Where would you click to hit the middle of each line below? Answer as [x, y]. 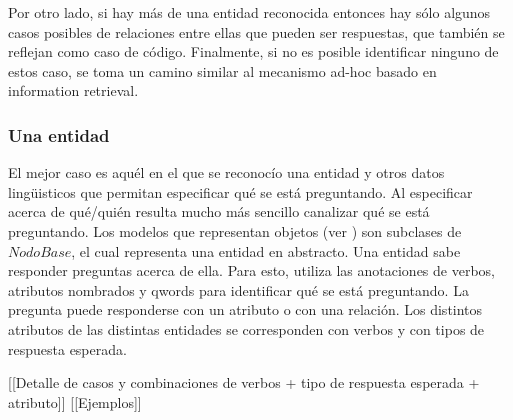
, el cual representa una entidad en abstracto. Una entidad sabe [266, 250]
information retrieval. [73, 90]
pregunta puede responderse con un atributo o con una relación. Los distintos [245, 309]
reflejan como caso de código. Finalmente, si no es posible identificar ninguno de [253, 51]
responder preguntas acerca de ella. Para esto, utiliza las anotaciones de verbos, [251, 270]
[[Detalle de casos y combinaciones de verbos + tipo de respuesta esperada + [244, 382]
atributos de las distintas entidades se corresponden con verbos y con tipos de [246, 328]
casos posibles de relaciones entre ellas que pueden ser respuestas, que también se [256, 31]
